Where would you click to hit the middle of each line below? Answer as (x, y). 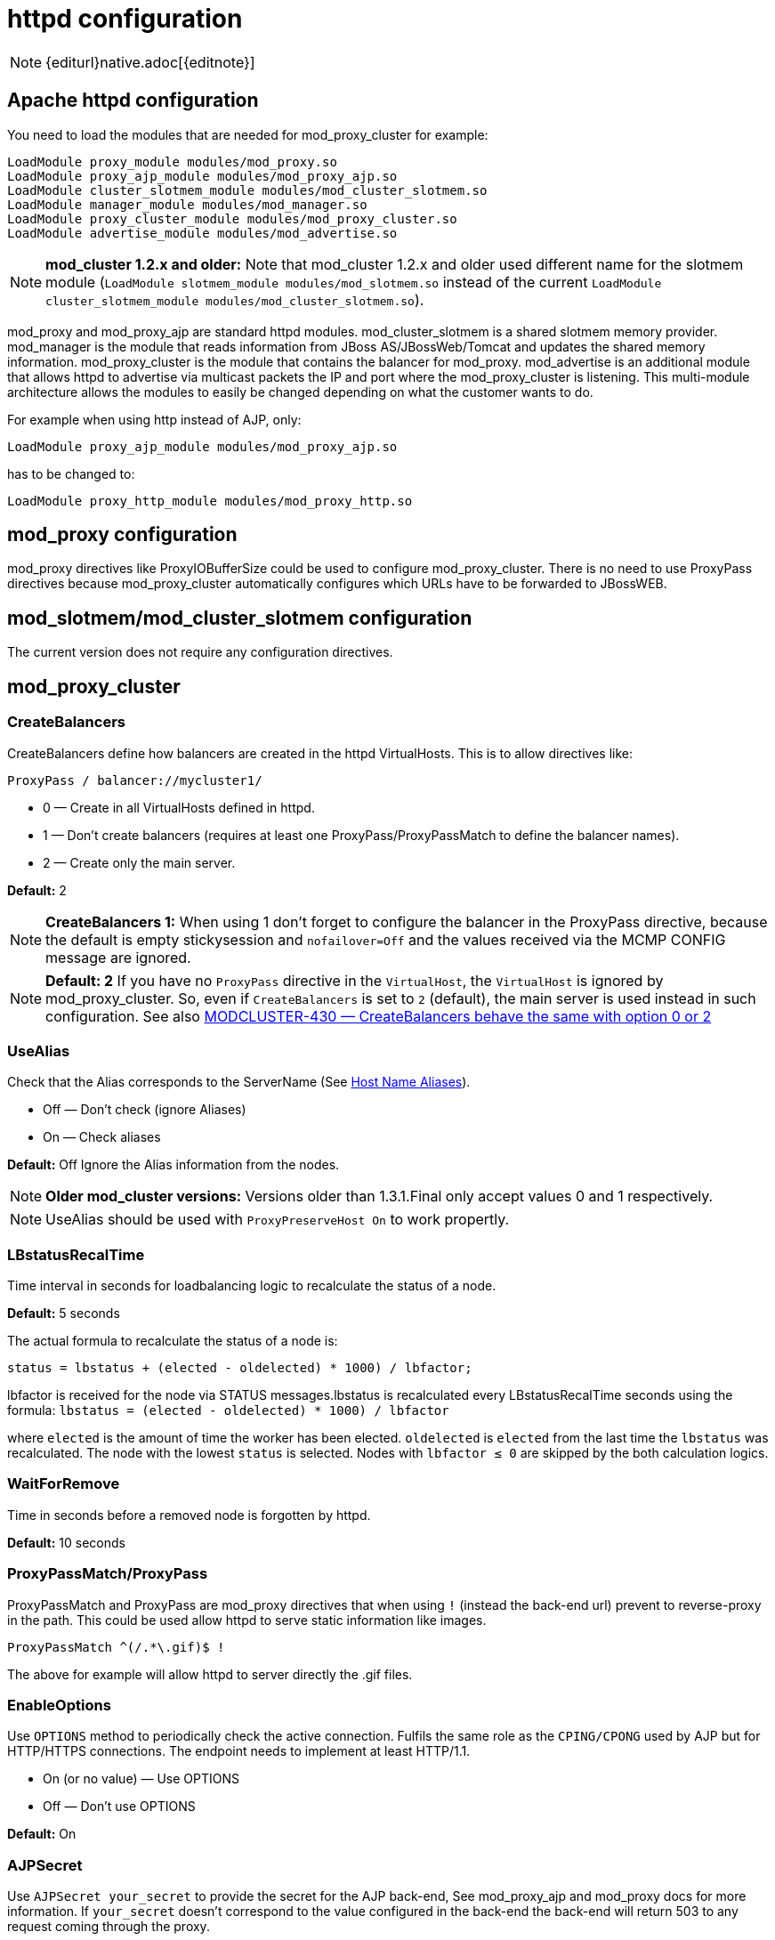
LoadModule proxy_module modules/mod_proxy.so (172, 162)
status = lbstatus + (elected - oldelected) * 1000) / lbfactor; (240, 1368)
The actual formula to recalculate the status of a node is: (173, 1341)
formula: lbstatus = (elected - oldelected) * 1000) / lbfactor (228, 1410)
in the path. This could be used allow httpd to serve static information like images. (247, 1620)
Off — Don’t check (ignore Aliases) (145, 1110)
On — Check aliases (102, 1137)
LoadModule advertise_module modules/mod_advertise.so (202, 233)
